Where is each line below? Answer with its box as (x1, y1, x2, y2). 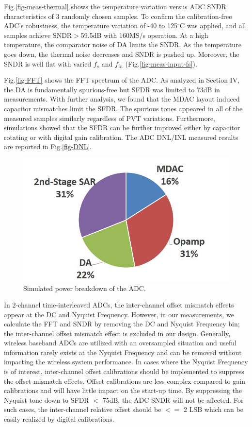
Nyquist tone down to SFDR (4, 394, 89, 405)
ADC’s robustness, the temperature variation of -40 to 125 (4, 20, 178, 31)
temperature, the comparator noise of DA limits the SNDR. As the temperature (4, 39, 241, 50)
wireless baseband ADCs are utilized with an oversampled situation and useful (4, 338, 236, 348)
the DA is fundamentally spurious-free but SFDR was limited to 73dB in (4, 84, 220, 94)
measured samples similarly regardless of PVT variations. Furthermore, (4, 113, 216, 123)
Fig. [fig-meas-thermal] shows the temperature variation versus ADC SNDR (4, 1, 226, 11)
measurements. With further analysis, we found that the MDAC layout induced (4, 94, 240, 104)
